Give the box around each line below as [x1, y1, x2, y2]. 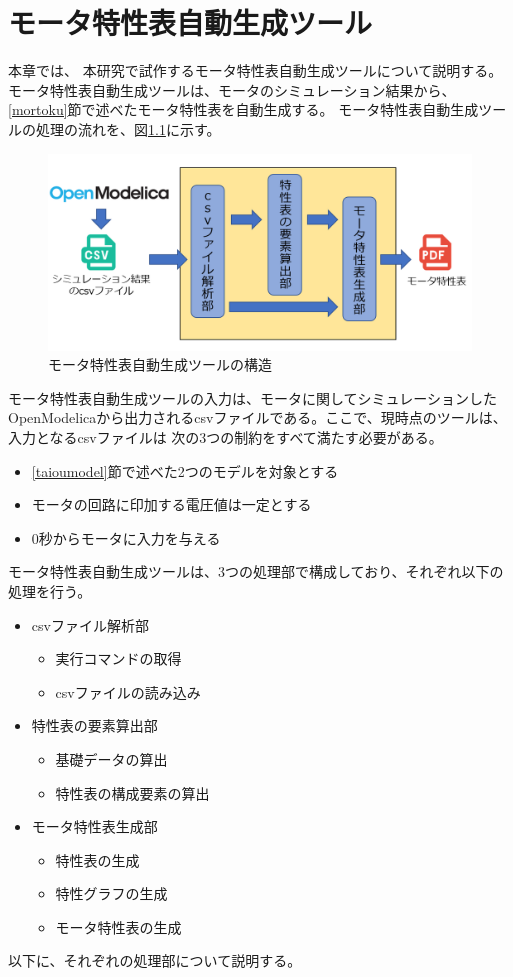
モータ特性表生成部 [31, 816, 158, 837]
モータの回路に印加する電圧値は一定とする [31, 494, 312, 515]
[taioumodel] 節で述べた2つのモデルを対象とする [31, 460, 339, 481]
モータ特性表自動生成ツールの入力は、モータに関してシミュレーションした [8, 387, 498, 408]
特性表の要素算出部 [31, 715, 158, 736]
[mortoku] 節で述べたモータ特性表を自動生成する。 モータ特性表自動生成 [8, 99, 479, 120]
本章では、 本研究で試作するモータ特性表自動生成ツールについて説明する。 [8, 60, 503, 81]
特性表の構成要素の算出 [55, 782, 210, 803]
